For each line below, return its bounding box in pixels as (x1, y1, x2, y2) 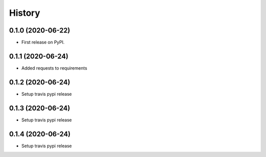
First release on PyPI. (21, 39, 65, 45)
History (9, 7, 40, 18)
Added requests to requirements (21, 65, 87, 71)
